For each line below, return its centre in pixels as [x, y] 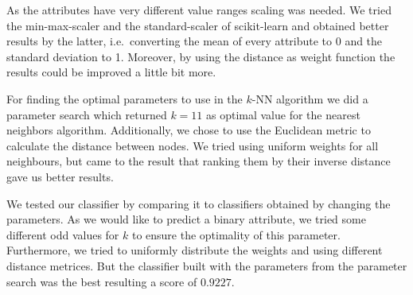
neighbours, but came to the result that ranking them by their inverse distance [199, 161]
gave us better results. [60, 176]
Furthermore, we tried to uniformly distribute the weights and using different [195, 250]
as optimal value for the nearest [283, 114]
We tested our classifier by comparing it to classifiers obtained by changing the [199, 203]
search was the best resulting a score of [102, 281]
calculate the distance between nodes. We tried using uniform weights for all [193, 145]
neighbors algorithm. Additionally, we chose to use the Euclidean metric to [189, 130]
